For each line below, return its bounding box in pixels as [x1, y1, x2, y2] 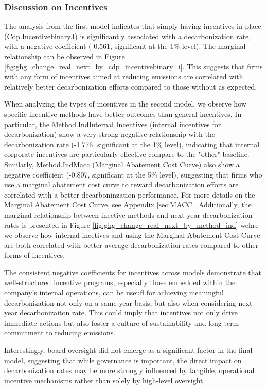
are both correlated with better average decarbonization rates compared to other [4, 239, 259, 250]
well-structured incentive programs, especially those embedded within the [4, 277, 236, 288]
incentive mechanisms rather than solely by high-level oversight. [4, 375, 205, 385]
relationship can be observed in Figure [4, 51, 125, 61]
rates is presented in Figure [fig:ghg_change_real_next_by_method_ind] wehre [4, 219, 259, 230]
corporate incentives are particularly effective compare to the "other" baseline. [4, 149, 250, 160]
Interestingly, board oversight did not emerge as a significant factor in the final [4, 345, 253, 356]
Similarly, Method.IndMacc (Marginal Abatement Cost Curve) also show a [4, 158, 240, 169]
